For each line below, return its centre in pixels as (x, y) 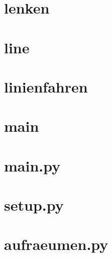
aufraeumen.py (56, 244)
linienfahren (46, 86)
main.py (32, 165)
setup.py (34, 205)
